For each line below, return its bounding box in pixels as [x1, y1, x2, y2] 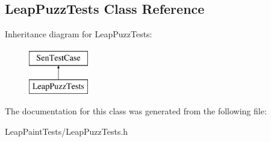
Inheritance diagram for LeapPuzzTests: [5, 28, 152, 40]
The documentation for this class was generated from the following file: [5, 104, 267, 117]
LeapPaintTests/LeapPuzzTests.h [5, 125, 128, 137]
